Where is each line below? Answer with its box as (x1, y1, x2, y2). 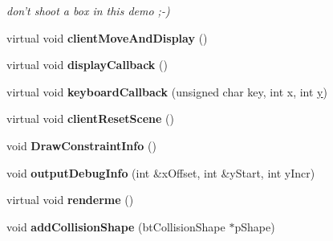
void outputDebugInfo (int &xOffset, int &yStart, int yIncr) (6, 164, 315, 181)
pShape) (234, 218, 275, 235)
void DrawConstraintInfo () (6, 137, 156, 153)
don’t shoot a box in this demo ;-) (6, 2, 170, 18)
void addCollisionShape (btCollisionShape (6, 218, 225, 235)
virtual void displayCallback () (6, 56, 168, 73)
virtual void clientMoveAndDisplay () (6, 29, 208, 46)
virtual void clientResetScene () (6, 110, 174, 127)
